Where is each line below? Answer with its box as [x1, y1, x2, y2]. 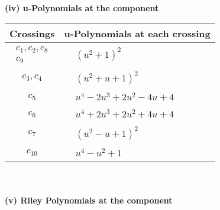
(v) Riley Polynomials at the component [5, 194, 173, 206]
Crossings [9, 26, 55, 40]
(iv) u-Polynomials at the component [5, 2, 159, 14]
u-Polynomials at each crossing [64, 26, 211, 40]
